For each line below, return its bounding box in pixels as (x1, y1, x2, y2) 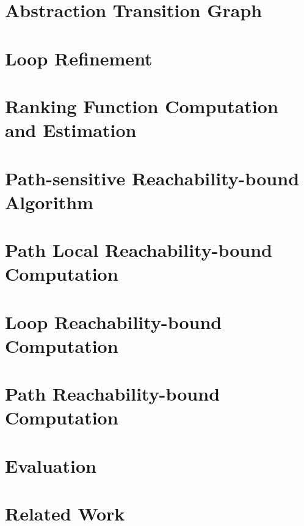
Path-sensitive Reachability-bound (5, 165, 300, 190)
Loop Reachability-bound (5, 309, 222, 334)
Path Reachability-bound (5, 381, 220, 406)
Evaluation (5, 453, 96, 478)
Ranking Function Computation (5, 93, 278, 118)
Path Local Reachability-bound (5, 237, 273, 262)
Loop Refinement (5, 45, 153, 70)
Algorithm (5, 189, 93, 214)
